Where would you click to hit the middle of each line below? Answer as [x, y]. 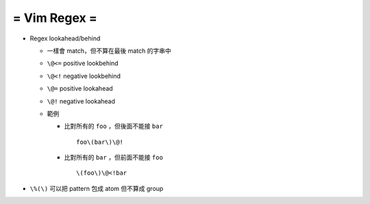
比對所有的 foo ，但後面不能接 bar [114, 126]
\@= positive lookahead [80, 88]
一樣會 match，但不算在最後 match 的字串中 [109, 51]
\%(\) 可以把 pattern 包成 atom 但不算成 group [97, 188]
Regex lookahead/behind [65, 38]
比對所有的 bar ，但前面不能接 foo [114, 157]
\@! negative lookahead [81, 101]
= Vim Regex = [55, 18]
